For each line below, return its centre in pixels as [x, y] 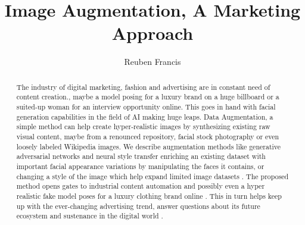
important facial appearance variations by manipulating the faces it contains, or [140, 166]
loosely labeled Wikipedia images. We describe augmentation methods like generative [149, 146]
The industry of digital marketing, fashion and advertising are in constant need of [143, 87]
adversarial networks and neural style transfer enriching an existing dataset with [141, 156]
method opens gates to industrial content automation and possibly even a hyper [141, 186]
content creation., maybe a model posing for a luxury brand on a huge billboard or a [148, 97]
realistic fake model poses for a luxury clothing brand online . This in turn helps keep [149, 196]
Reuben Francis [152, 62]
